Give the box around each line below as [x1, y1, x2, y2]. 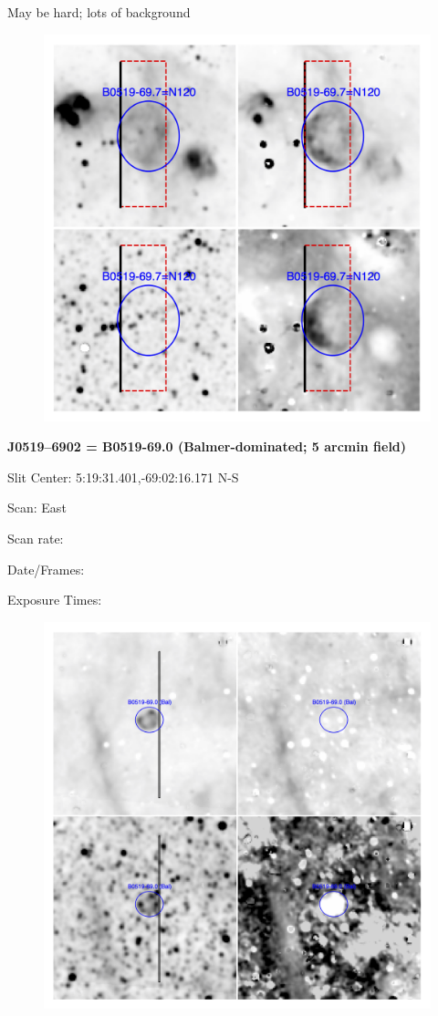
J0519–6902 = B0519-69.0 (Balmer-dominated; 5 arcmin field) [7, 437, 407, 456]
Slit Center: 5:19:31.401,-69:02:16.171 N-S [7, 467, 239, 486]
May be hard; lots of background [7, 3, 191, 21]
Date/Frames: [7, 559, 85, 578]
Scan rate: [7, 528, 64, 547]
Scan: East [7, 498, 67, 517]
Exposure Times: [7, 590, 102, 609]
